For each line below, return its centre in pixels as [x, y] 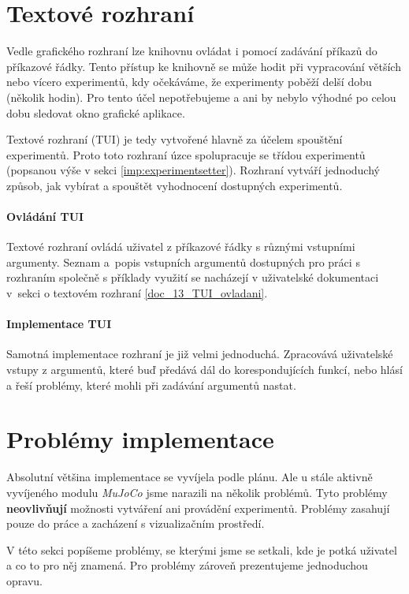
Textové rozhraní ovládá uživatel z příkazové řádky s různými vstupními [181, 247]
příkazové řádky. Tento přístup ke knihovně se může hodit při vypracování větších [204, 66]
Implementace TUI [59, 324]
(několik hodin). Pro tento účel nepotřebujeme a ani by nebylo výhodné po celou [201, 97]
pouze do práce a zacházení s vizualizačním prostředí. [136, 523]
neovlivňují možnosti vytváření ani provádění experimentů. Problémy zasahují [198, 508]
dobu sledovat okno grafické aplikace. [96, 112]
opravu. [24, 580]
